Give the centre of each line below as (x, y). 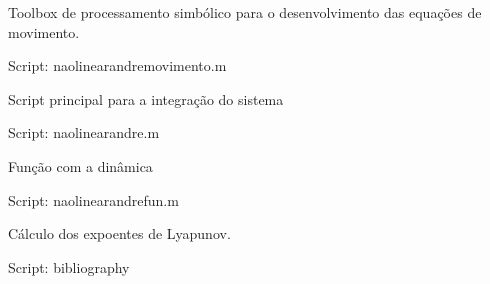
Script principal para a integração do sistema (146, 98)
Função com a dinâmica (80, 165)
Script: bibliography (69, 266)
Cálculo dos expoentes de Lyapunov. (119, 233)
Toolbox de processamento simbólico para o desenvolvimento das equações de (245, 12)
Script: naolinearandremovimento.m (117, 65)
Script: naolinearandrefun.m (93, 199)
